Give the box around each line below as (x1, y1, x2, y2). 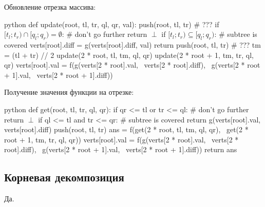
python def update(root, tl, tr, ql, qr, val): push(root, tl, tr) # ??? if (4, 18, 219, 29)
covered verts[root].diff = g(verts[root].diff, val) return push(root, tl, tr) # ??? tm (4, 39, 261, 50)
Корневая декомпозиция (4, 169, 124, 185)
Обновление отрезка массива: (4, 2, 96, 12)
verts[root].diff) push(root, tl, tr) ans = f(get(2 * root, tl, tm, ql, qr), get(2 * (4, 124, 249, 135)
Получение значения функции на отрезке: (4, 87, 134, 97)
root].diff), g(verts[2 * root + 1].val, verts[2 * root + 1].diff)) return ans (4, 144, 237, 155)
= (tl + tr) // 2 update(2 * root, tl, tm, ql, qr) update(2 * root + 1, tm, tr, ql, (4, 49, 254, 60)
